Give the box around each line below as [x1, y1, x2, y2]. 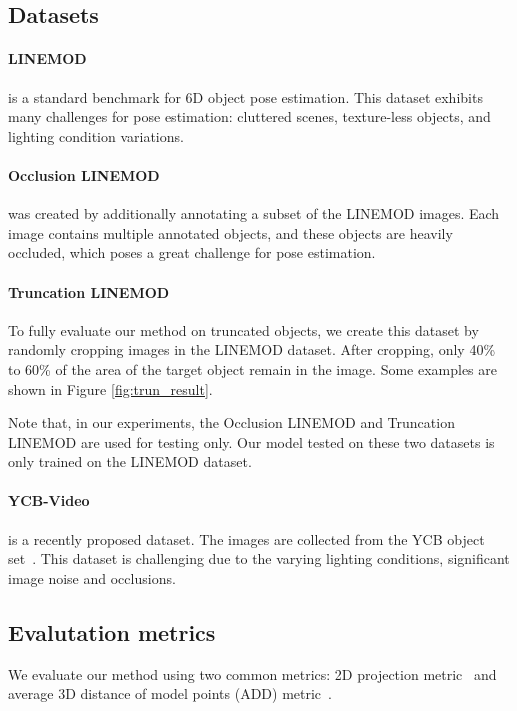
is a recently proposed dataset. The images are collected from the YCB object [8, 528, 485, 549]
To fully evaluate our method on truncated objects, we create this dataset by [8, 319, 479, 340]
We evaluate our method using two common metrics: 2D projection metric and [8, 663, 497, 684]
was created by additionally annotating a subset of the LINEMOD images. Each [8, 203, 500, 224]
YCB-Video [8, 490, 90, 511]
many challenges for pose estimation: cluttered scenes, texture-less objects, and [8, 106, 491, 127]
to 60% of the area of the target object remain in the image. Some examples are [8, 358, 498, 379]
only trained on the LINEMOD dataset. [8, 451, 252, 472]
